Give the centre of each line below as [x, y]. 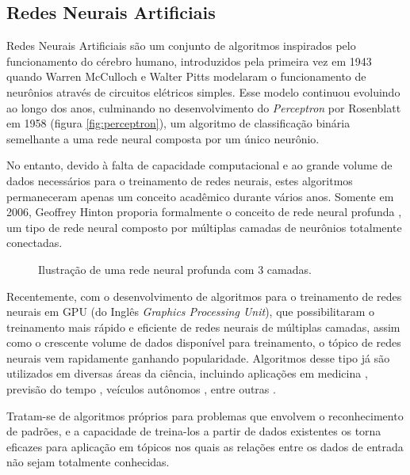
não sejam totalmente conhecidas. [88, 462]
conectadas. [34, 243]
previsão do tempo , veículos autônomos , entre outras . [141, 389]
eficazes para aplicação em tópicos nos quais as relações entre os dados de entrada [205, 446]
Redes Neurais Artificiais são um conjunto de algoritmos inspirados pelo [181, 46]
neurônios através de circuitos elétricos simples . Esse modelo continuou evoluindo [203, 91]
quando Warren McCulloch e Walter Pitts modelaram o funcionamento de [186, 76]
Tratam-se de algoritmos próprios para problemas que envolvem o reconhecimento [205, 415]
